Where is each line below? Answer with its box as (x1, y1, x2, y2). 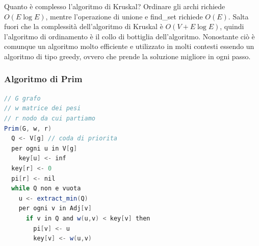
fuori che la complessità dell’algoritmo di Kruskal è (4, 21, 163, 32)
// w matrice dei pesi (4, 105, 81, 112)
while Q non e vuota (11, 185, 81, 192)
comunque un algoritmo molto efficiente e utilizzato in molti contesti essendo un (4, 41, 254, 52)
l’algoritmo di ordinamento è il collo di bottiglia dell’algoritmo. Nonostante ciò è (4, 31, 255, 41)
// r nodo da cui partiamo (4, 114, 95, 122)
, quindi (220, 21, 244, 32)
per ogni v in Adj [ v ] (18, 205, 92, 212)
